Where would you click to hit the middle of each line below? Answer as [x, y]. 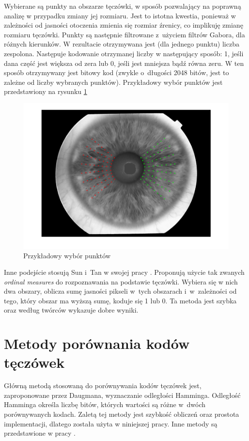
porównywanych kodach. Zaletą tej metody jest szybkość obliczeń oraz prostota [122, 414]
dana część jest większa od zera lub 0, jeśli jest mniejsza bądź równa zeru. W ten [124, 63]
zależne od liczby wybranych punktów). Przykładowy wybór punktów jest [113, 82]
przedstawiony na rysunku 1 [46, 91]
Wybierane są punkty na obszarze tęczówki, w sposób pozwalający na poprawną [123, 6]
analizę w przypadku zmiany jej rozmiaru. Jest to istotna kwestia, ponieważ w [120, 15]
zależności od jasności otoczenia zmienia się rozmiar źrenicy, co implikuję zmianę [124, 25]
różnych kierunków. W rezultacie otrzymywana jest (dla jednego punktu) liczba [122, 44]
